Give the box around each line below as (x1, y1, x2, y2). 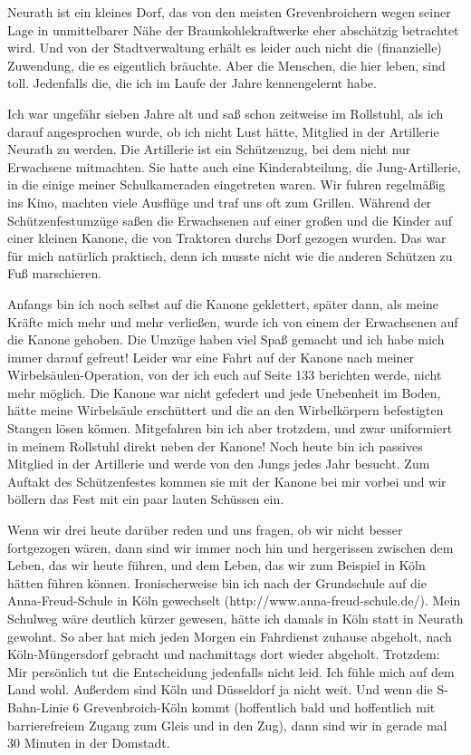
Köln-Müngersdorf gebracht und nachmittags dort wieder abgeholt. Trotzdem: (7, 644, 440, 663)
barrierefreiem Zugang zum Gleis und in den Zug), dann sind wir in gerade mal (7, 715, 447, 734)
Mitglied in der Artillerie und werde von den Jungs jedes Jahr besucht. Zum (7, 454, 430, 473)
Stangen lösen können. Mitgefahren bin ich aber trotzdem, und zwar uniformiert (7, 419, 453, 438)
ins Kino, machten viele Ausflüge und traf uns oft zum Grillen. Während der (7, 192, 432, 211)
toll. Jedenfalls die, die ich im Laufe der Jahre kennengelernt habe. (7, 73, 377, 92)
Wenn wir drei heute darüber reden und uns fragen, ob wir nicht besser (7, 520, 403, 539)
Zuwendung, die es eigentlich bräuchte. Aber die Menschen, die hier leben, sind (7, 55, 446, 74)
